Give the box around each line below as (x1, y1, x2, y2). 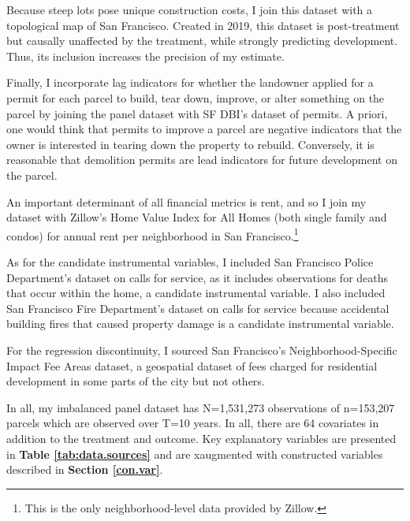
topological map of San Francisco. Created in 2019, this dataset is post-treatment (6, 17, 400, 33)
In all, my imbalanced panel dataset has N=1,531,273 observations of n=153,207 (6, 399, 395, 415)
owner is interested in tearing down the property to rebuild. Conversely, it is (6, 136, 375, 152)
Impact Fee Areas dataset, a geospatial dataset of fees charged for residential (6, 357, 378, 374)
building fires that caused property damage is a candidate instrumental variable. (6, 315, 394, 332)
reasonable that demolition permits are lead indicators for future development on (6, 151, 397, 168)
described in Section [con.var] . (6, 461, 163, 478)
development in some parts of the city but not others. (6, 373, 265, 389)
